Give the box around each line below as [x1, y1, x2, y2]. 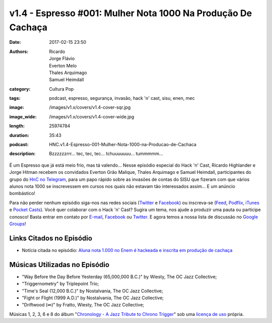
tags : [9, 95, 21, 101]
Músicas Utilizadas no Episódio [9, 260, 110, 269]
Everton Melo [49, 62, 77, 69]
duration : [9, 132, 30, 138]
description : [9, 151, 36, 157]
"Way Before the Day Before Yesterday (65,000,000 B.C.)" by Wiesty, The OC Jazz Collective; [22, 274, 217, 280]
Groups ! [9, 221, 26, 227]
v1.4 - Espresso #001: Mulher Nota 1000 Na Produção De [9, 8, 252, 19]
